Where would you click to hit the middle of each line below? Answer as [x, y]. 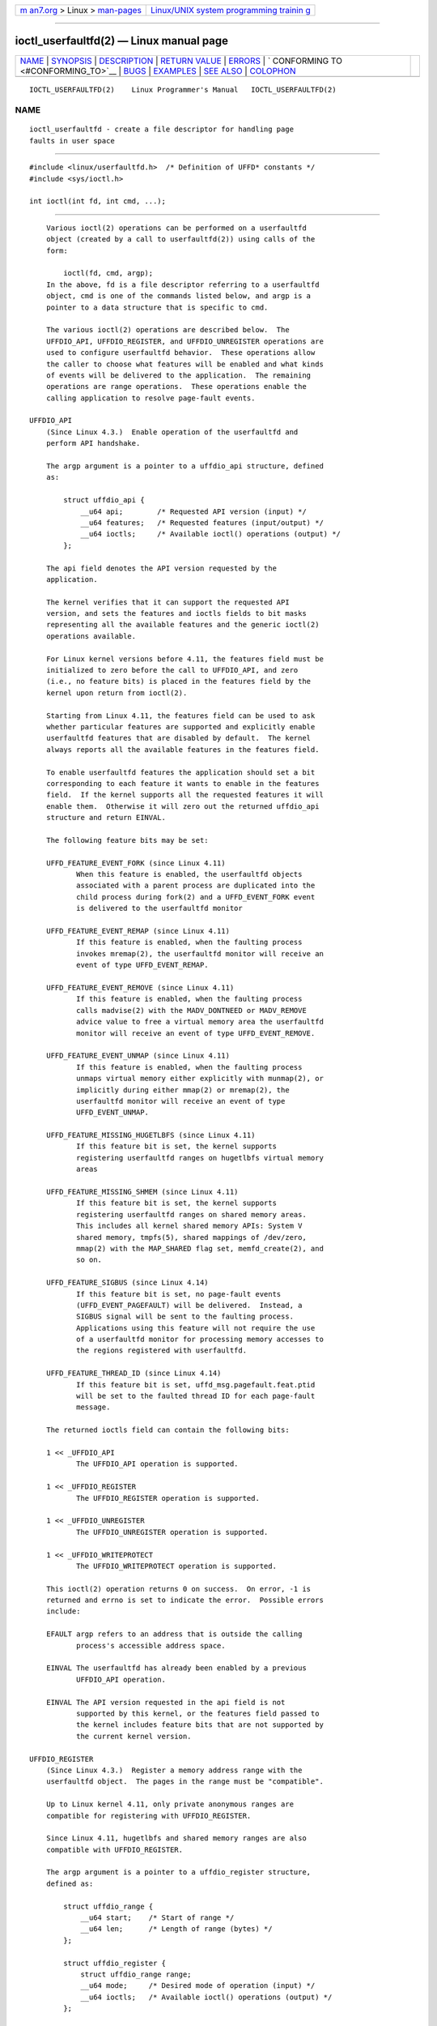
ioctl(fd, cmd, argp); [108, 273]
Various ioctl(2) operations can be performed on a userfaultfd [176, 228]
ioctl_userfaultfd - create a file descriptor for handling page [162, 129]
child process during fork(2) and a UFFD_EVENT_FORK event [195, 897]
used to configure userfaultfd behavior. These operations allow [180, 353]
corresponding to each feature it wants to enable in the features [182, 783]
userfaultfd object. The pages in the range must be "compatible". [185, 1782]
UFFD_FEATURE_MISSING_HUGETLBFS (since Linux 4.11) [151, 1135]
